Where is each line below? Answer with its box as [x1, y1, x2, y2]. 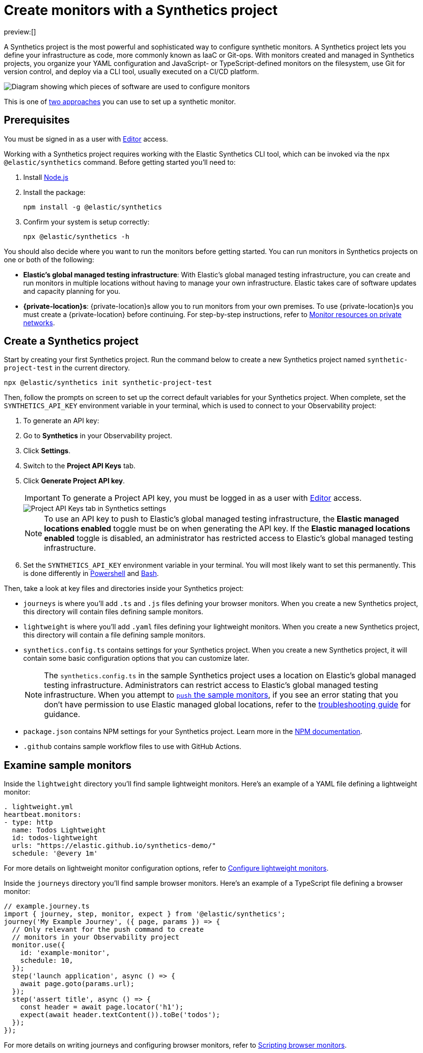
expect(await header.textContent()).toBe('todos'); [20, 1011, 220, 1019]
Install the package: [23, 188, 86, 196]
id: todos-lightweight [12, 834, 98, 842]
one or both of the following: [4, 255, 94, 264]
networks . [23, 318, 55, 327]
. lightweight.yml [4, 803, 74, 811]
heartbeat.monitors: [4, 811, 82, 819]
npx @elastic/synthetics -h [23, 232, 130, 240]
